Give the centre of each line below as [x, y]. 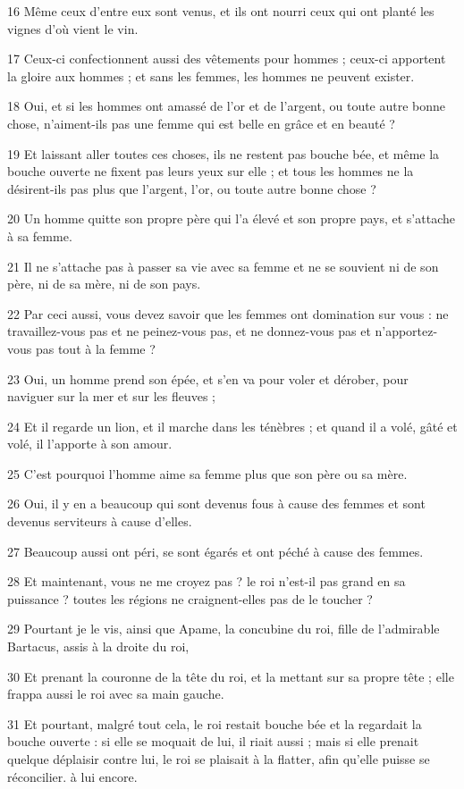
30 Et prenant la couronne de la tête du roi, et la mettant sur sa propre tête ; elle [231, 676]
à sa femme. [40, 235]
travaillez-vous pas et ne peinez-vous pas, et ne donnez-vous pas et [189, 331]
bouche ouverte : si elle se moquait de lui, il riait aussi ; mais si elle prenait [213, 741]
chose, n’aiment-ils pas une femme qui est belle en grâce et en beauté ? [201, 123]
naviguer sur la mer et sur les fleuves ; [111, 396]
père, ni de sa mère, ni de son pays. [104, 284]
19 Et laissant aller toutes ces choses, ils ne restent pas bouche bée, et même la [224, 153]
